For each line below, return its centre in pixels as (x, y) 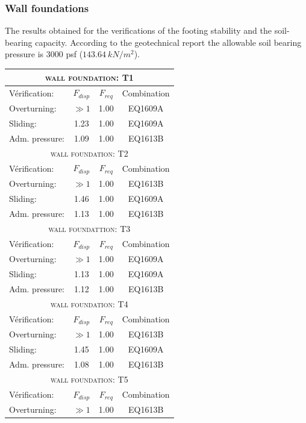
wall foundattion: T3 (89, 228)
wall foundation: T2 (89, 153)
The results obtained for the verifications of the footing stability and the (139, 30)
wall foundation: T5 (89, 379)
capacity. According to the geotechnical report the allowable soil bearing (168, 42)
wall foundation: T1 (89, 77)
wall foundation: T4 (89, 303)
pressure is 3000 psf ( (44, 54)
